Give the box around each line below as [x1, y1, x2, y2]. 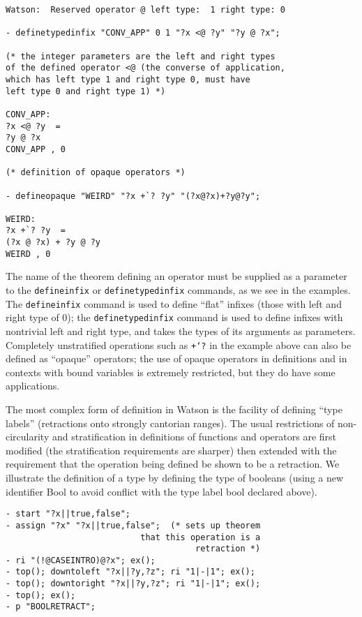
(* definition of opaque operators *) [6, 168, 186, 178]
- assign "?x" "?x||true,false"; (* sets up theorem [6, 520, 261, 530]
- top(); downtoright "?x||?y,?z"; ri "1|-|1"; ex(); [6, 579, 261, 589]
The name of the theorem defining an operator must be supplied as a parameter [6, 269, 347, 283]
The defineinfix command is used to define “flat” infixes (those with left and [6, 296, 342, 311]
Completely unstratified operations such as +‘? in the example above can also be [6, 337, 352, 352]
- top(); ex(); [6, 590, 76, 600]
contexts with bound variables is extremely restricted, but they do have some [6, 364, 335, 379]
